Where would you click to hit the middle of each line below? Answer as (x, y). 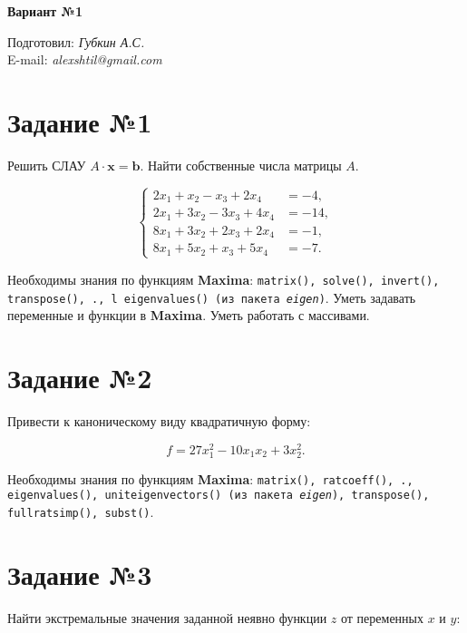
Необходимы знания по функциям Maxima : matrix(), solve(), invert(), (224, 279)
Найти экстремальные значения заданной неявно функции (167, 617)
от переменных (382, 617)
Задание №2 (80, 378)
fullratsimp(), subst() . (81, 512)
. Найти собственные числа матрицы (241, 165)
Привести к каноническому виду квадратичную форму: (159, 420)
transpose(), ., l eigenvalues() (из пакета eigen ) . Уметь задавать (212, 297)
